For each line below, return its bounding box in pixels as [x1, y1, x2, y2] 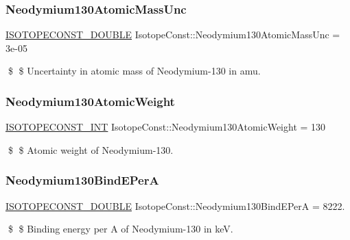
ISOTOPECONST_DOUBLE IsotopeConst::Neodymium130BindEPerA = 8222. [5, 198, 345, 213]
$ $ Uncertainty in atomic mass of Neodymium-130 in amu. [8, 64, 261, 78]
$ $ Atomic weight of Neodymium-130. [8, 142, 174, 157]
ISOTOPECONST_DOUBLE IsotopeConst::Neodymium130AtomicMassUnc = [5, 27, 340, 42]
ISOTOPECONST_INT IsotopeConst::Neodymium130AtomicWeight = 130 [5, 120, 326, 134]
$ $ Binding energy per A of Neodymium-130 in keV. [8, 222, 233, 236]
